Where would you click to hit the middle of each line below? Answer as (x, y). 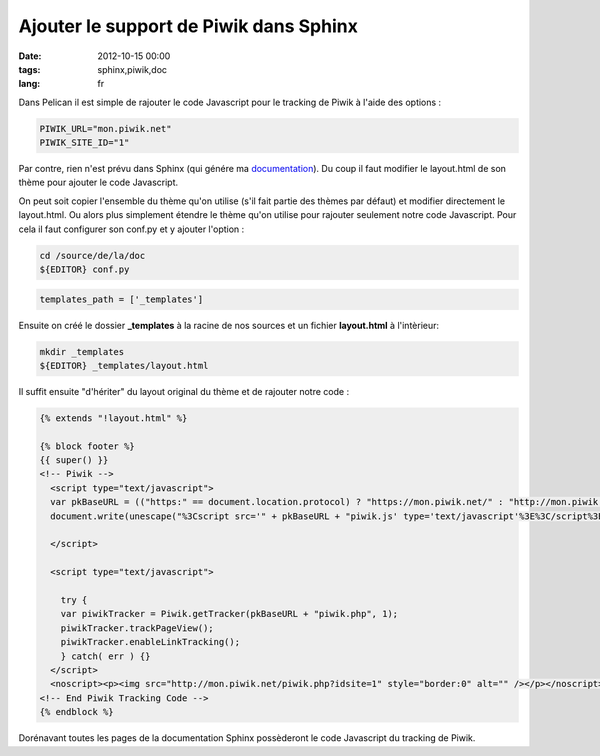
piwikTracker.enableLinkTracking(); (150, 642)
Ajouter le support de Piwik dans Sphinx (188, 26)
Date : (30, 56)
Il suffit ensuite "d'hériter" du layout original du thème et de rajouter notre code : (184, 391)
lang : (29, 84)
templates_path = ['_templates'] (121, 299)
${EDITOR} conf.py (84, 269)
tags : (29, 69)
